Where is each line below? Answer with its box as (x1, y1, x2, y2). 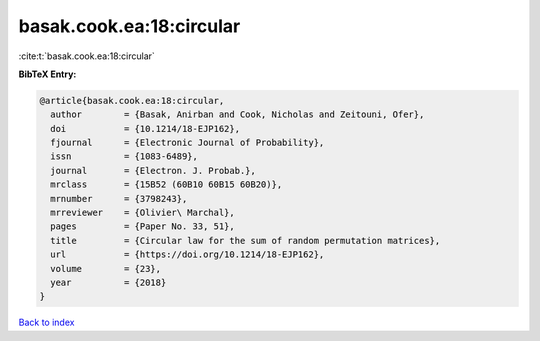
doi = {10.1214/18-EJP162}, (50, 123, 240, 134)
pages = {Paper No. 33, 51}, (50, 221, 235, 232)
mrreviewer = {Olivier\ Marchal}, (50, 207, 235, 219)
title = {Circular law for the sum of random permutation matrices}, (50, 235, 441, 246)
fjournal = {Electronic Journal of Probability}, (50, 137, 325, 149)
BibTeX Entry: (18, 68, 77, 80)
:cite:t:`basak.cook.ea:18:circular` (18, 50, 155, 62)
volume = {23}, (50, 263, 162, 274)
